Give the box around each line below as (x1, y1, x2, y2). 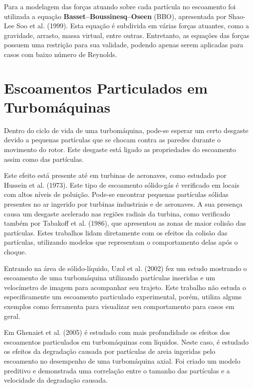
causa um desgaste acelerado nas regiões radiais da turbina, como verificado (4, 208, 230, 218)
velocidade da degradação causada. (4, 375, 108, 385)
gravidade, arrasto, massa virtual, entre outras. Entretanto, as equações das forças (4, 30, 250, 40)
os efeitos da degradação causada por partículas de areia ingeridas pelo (4, 346, 215, 356)
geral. (4, 310, 20, 321)
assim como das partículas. (4, 154, 84, 164)
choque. (4, 247, 27, 256)
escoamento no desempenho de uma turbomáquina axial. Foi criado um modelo (4, 355, 240, 366)
